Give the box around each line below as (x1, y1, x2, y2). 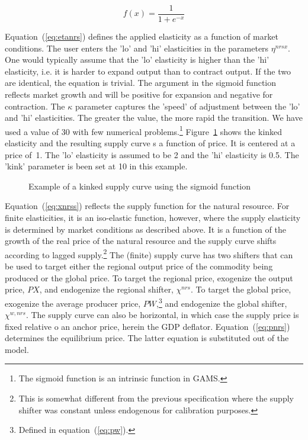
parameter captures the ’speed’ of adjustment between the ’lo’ (75, 99, 300, 112)
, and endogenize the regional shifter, (39, 283, 174, 296)
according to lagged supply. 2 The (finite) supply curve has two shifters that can (5, 246, 293, 261)
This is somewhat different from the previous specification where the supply (18, 392, 294, 404)
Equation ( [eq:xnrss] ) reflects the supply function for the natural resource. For (5, 200, 290, 212)
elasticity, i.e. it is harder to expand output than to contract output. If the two (5, 65, 291, 77)
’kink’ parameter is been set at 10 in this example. (5, 160, 188, 172)
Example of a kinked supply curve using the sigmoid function (28, 179, 251, 192)
